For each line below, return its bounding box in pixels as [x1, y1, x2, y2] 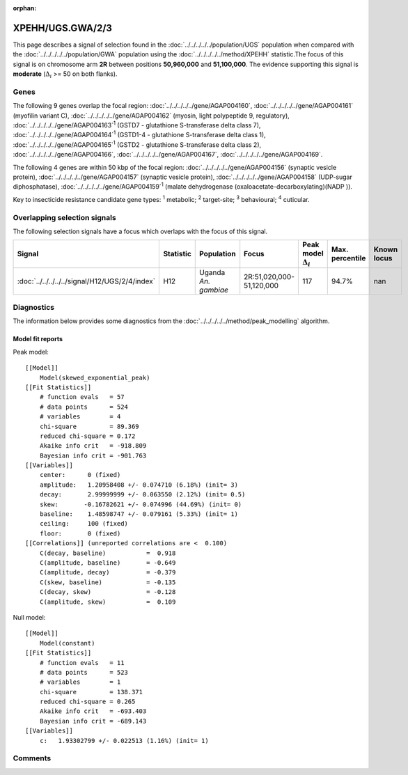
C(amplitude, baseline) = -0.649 [39, 559, 176, 567]
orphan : [13, 4, 37, 12]
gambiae [199, 285, 229, 295]
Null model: [13, 613, 46, 621]
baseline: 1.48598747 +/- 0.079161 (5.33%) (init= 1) [39, 510, 238, 518]
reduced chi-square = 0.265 [39, 698, 136, 706]
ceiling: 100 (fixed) [39, 519, 129, 528]
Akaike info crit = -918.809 [39, 442, 147, 450]
